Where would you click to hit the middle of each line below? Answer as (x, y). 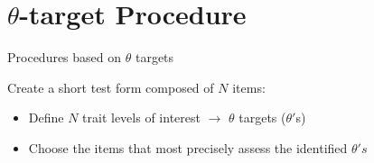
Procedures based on (65, 57)
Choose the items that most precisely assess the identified (188, 147)
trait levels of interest (141, 118)
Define (46, 118)
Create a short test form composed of (111, 87)
